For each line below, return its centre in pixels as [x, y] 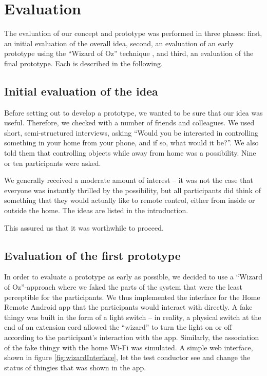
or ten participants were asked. [53, 163]
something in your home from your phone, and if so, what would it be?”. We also [131, 143]
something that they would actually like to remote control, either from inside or [130, 200]
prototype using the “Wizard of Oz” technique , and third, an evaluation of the [129, 53]
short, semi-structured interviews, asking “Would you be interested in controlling [131, 132]
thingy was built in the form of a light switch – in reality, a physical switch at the [133, 317]
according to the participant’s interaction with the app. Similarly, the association [132, 337]
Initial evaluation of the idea [81, 91]
